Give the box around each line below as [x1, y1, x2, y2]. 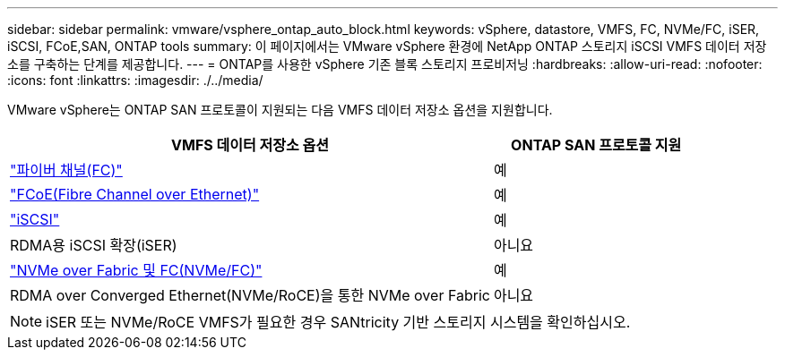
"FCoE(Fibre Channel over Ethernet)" [10, 185, 260, 203]
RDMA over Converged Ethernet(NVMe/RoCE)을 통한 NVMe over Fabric [10, 286, 490, 304]
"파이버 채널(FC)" [10, 161, 123, 179]
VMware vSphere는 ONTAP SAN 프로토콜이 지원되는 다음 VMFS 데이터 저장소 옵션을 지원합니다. [7, 102, 553, 117]
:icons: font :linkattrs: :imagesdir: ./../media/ [7, 72, 263, 88]
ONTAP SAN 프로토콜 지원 [511, 136, 682, 154]
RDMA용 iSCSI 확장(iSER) [10, 236, 177, 254]
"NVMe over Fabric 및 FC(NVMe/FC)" [10, 261, 263, 279]
